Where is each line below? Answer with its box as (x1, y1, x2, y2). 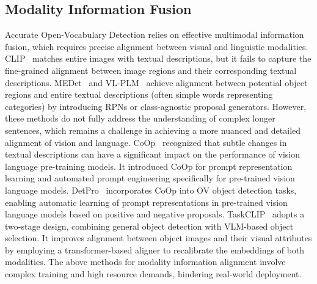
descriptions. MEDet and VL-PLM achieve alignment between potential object (5, 76, 308, 89)
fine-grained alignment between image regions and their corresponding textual (5, 64, 297, 76)
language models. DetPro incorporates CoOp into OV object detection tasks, (5, 183, 297, 196)
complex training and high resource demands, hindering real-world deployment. (5, 268, 302, 280)
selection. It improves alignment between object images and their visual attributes (5, 231, 312, 244)
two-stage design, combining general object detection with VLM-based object (5, 219, 294, 232)
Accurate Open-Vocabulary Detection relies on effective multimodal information (5, 28, 304, 41)
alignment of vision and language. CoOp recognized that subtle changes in (5, 136, 287, 148)
